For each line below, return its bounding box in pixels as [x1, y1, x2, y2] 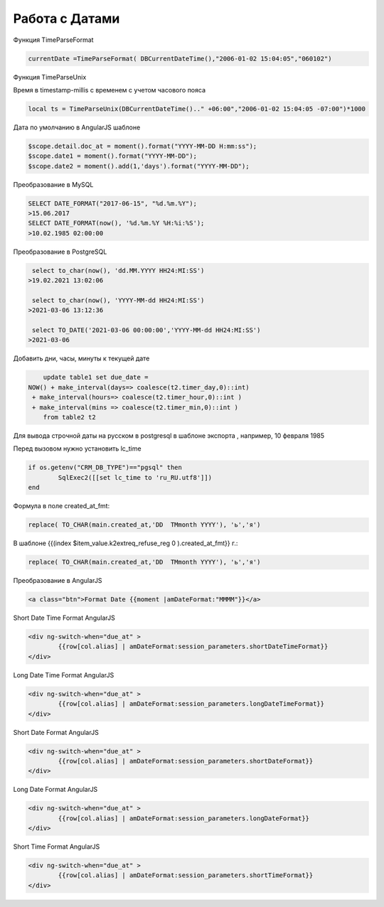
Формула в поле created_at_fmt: [13, 502, 110, 510]
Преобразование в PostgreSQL [13, 247, 107, 256]
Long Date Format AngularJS [13, 785, 98, 794]
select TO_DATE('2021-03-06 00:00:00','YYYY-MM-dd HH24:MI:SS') [32, 326, 261, 334]
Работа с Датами [13, 11, 120, 26]
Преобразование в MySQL [13, 180, 94, 188]
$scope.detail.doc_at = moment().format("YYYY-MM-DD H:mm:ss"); [28, 142, 257, 150]
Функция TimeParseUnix [13, 73, 87, 81]
